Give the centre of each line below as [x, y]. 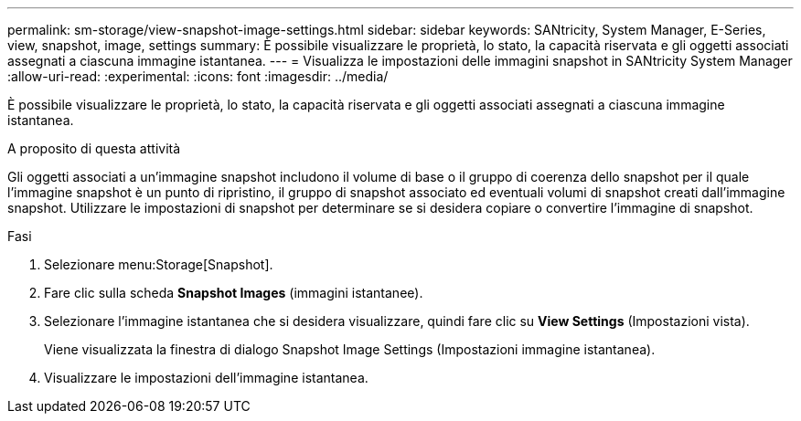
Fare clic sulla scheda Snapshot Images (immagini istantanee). [234, 293]
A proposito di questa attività [94, 148]
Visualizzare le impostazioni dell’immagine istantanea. [206, 378]
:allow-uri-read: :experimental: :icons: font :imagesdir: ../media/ [198, 76]
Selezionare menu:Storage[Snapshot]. [159, 264]
